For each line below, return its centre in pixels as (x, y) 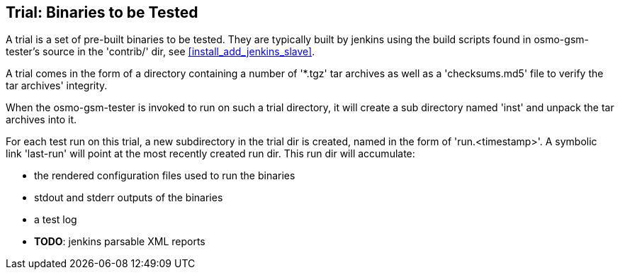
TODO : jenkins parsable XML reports (120, 242)
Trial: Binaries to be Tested (102, 12)
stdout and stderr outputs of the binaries (129, 198)
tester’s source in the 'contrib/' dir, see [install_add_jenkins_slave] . (160, 52)
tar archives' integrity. (57, 86)
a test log (56, 220)
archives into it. (41, 120)
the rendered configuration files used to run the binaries (165, 176)
